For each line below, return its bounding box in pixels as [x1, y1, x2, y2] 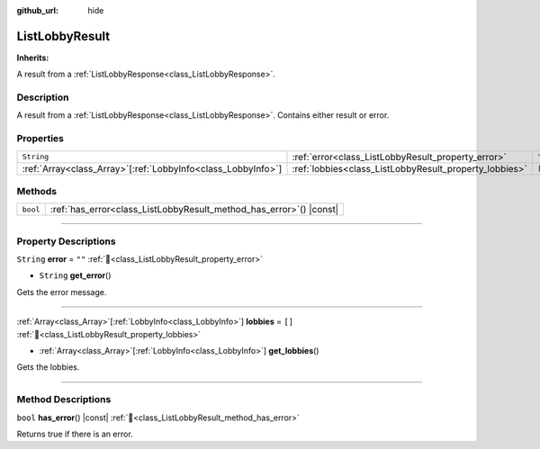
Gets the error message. [16, 286, 107, 297]
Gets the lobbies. [16, 362, 80, 373]
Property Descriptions [16, 235, 116, 247]
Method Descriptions [16, 393, 112, 406]
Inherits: [16, 52, 49, 63]
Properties [16, 132, 65, 145]
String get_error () [39, 270, 112, 281]
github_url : [16, 5, 58, 15]
